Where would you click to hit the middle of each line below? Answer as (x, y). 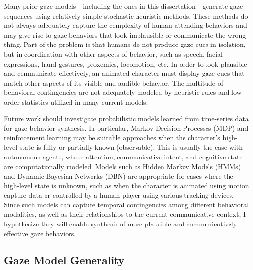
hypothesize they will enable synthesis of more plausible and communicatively (121, 224)
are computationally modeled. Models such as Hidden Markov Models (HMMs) (123, 166)
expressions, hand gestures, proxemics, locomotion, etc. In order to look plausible (126, 63)
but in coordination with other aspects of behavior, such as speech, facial (113, 54)
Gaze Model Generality (64, 259)
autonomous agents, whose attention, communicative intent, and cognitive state (123, 156)
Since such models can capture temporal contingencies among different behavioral (126, 204)
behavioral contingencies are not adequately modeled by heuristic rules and (117, 92)
